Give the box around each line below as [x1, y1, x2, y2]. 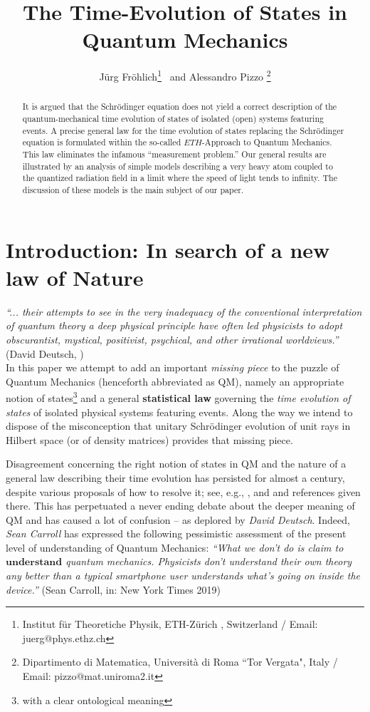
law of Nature [6, 262, 144, 291]
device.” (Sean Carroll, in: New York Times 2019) [6, 582, 221, 597]
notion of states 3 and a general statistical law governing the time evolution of [6, 388, 351, 405]
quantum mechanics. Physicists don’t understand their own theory [65, 554, 352, 569]
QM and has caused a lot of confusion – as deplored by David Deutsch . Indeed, [6, 512, 350, 527]
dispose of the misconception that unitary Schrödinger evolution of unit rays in [6, 418, 351, 433]
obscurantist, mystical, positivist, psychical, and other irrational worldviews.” [6, 331, 339, 346]
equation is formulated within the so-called [22, 136, 181, 148]
